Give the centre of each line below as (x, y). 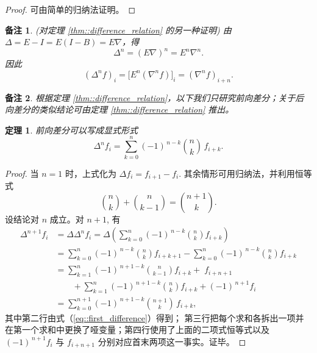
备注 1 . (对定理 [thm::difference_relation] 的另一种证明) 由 (118, 30)
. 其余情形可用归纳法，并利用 (237, 173)
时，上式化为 (91, 173)
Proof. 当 (22, 173)
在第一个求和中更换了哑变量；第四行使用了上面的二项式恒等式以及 (137, 330)
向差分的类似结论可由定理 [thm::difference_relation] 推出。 (119, 109)
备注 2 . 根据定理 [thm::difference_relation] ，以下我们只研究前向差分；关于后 (155, 97)
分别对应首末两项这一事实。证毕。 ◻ (172, 341)
